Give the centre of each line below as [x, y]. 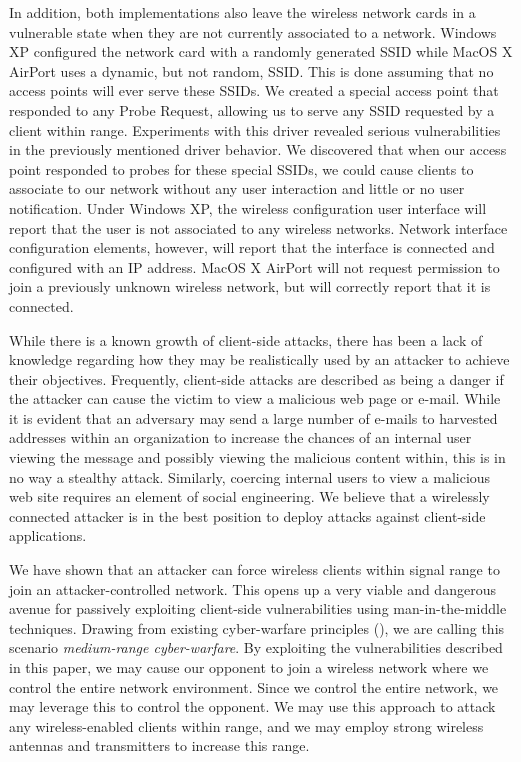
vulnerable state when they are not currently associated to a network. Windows [253, 31]
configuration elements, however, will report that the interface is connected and [252, 247]
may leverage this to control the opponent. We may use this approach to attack [252, 706]
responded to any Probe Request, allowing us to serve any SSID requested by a [252, 109]
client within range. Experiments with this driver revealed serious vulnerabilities [255, 129]
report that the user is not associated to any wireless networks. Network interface [258, 227]
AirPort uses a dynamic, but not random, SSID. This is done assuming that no [251, 70]
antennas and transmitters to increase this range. [159, 745]
